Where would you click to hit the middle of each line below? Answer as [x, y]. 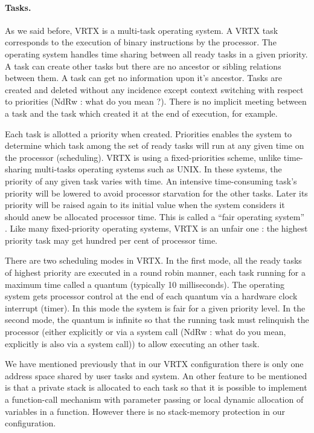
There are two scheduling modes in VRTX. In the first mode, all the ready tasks [153, 260]
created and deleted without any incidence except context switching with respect [154, 89]
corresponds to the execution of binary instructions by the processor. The [141, 42]
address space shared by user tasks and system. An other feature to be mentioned [156, 375]
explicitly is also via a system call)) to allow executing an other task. [132, 343]
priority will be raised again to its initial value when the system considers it [145, 205]
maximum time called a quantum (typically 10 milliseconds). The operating [145, 284]
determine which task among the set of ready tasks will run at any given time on [155, 145]
